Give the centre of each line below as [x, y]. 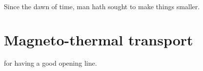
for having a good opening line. [51, 63]
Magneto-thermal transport [99, 39]
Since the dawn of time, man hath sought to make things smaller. [102, 6]
